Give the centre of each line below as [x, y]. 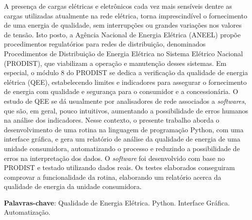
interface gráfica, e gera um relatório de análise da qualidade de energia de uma [122, 139]
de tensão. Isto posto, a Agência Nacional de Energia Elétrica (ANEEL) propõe [122, 34]
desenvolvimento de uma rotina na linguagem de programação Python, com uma [124, 129]
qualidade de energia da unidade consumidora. [73, 186]
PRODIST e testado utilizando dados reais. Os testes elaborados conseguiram [119, 167]
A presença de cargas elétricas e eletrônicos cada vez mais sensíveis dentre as [118, 6]
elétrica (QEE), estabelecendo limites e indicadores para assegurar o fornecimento [125, 82]
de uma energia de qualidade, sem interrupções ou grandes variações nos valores [123, 25]
